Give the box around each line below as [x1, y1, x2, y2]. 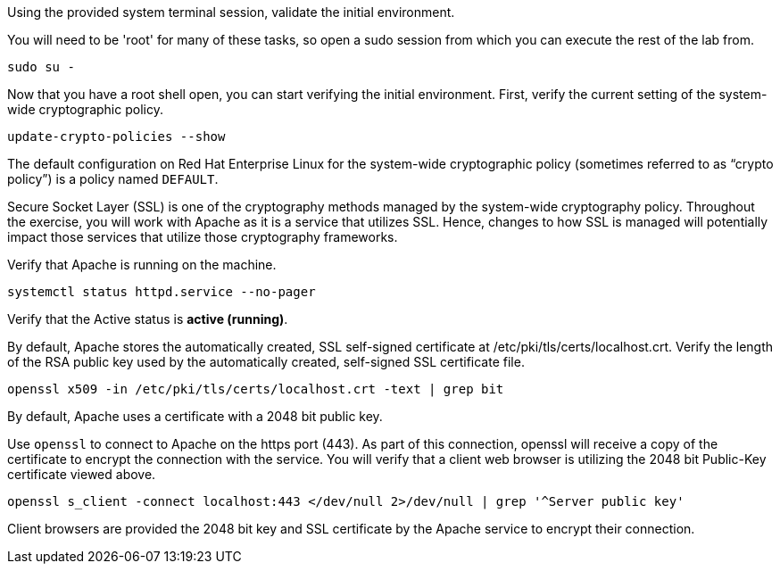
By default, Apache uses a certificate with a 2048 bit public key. [7, 409, 383, 424]
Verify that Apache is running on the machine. [7, 257, 277, 272]
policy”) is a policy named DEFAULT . [7, 171, 219, 186]
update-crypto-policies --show [7, 129, 226, 144]
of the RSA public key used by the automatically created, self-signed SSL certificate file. [7, 354, 525, 369]
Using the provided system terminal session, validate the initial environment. [7, 4, 455, 20]
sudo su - [7, 60, 75, 74]
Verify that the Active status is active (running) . [7, 311, 288, 327]
